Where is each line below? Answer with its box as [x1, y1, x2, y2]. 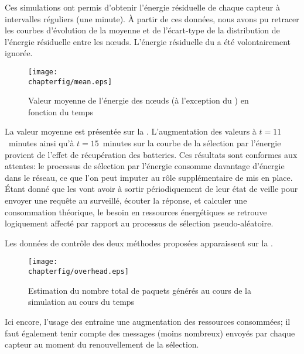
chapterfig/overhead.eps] [28, 267, 129, 276]
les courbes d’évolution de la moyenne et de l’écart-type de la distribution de [5, 24, 280, 36]
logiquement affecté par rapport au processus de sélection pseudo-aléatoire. [5, 217, 274, 229]
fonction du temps [28, 105, 93, 118]
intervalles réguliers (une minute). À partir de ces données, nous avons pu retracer [5, 12, 299, 25]
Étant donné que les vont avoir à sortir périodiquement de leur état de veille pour [5, 183, 298, 195]
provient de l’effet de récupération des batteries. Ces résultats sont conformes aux [5, 148, 298, 160]
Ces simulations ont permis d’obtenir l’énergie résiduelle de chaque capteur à [5, 1, 280, 13]
